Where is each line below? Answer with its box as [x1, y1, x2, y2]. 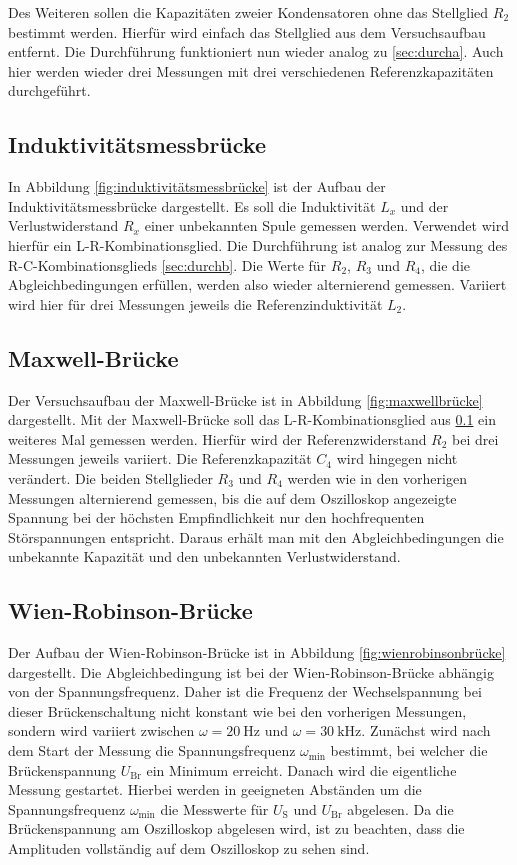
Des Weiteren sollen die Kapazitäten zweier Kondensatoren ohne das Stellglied [8, 2, 489, 22]
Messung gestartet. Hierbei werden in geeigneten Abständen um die [8, 779, 422, 800]
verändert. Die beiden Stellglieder [8, 467, 213, 488]
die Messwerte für [160, 798, 269, 819]
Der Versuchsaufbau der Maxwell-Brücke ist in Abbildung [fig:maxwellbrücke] [8, 389, 483, 410]
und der [400, 195, 449, 216]
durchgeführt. [8, 80, 91, 101]
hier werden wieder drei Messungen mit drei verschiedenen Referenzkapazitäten [8, 60, 494, 81]
